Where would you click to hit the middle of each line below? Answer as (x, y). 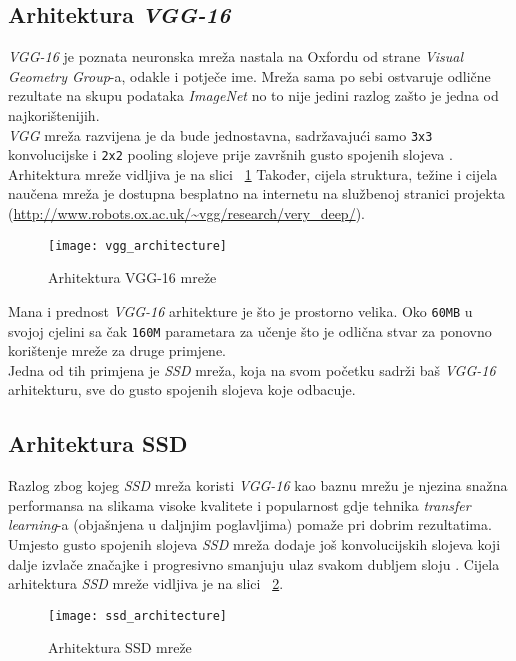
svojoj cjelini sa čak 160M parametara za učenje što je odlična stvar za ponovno (250, 330)
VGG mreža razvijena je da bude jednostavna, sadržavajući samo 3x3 (220, 134)
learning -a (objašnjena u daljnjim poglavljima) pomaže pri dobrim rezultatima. (250, 524)
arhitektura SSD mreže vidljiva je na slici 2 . (146, 583)
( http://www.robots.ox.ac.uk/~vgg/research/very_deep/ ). (186, 213)
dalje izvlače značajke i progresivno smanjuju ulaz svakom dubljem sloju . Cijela (254, 563)
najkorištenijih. (54, 114)
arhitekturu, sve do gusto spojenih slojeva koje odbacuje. (182, 389)
